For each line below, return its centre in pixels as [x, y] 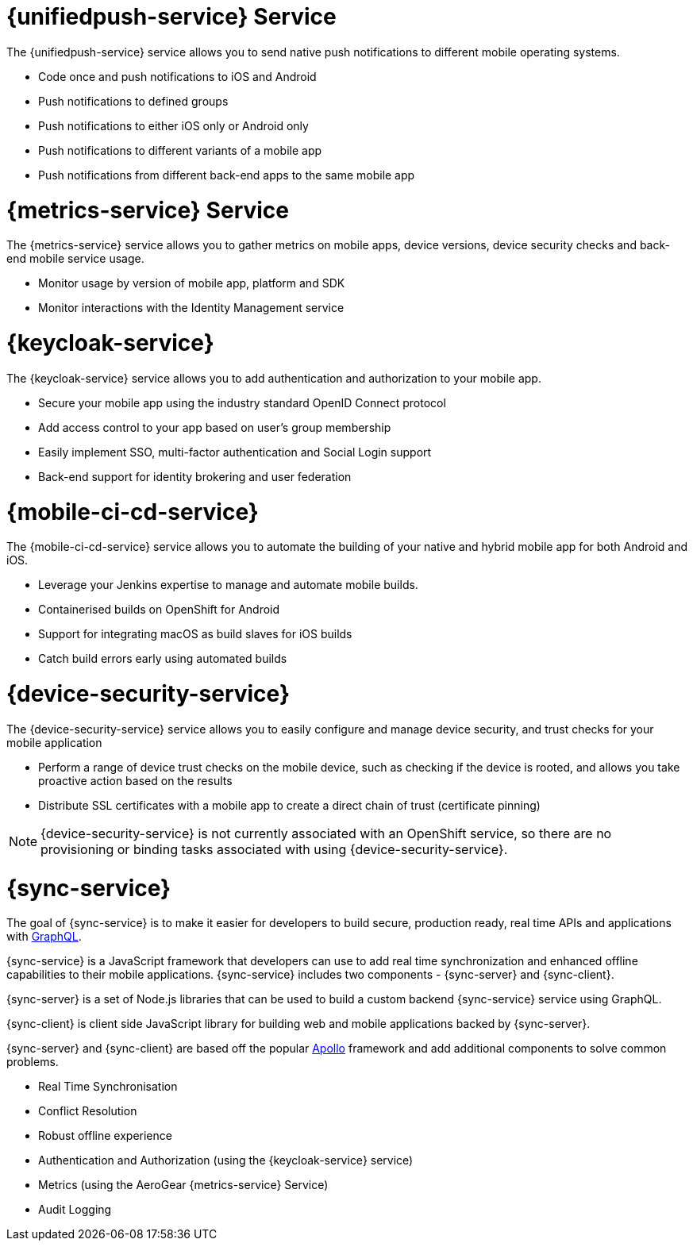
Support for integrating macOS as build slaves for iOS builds [195, 634]
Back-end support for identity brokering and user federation [195, 476]
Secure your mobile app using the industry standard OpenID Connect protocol [242, 402]
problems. [33, 1062]
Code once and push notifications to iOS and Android [177, 76]
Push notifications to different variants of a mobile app [180, 150]
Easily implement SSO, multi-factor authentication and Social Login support [235, 452]
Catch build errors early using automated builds [163, 659]
